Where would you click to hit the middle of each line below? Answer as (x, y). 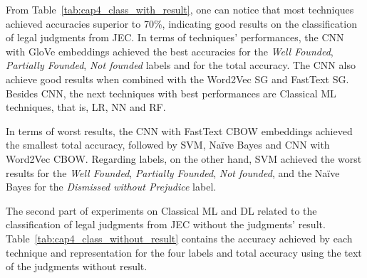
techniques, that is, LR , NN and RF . (86, 107)
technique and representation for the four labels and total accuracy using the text (184, 252)
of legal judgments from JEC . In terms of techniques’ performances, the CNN (175, 37)
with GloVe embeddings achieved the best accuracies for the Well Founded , (170, 51)
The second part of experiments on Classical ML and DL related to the (161, 210)
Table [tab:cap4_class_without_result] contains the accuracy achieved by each (179, 238)
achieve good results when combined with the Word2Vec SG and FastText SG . (177, 79)
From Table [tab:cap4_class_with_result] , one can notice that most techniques (180, 9)
